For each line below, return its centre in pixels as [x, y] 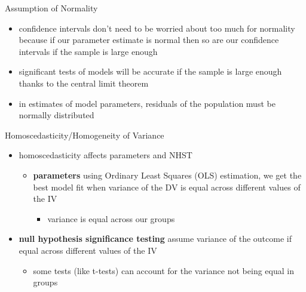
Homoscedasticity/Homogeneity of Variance [85, 135]
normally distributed [56, 115]
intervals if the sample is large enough [88, 51]
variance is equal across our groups [111, 218]
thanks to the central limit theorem [84, 83]
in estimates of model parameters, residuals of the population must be [147, 103]
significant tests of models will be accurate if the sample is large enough [150, 71]
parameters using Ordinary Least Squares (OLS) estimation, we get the [167, 175]
